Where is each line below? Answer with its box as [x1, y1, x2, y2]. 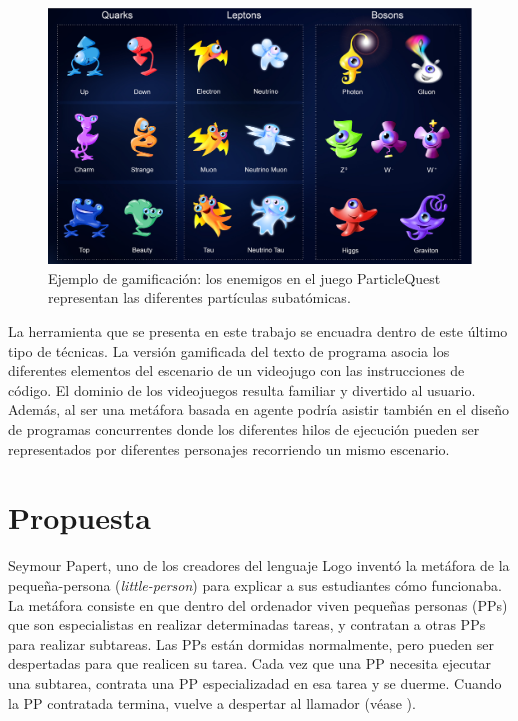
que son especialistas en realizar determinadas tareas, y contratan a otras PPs [8, 614, 486, 635]
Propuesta [8, 497, 151, 538]
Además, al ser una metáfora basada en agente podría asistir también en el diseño [8, 399, 510, 420]
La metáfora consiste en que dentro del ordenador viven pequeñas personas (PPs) [8, 594, 508, 615]
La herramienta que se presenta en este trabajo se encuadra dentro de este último [8, 321, 508, 342]
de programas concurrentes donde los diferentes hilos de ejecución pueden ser [8, 419, 480, 440]
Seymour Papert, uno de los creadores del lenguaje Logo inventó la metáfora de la [8, 555, 510, 576]
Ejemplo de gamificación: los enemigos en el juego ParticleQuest [48, 267, 441, 288]
